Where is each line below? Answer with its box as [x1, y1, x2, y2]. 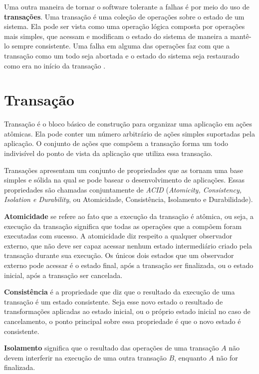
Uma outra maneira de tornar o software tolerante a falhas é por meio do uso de [4, 1, 250, 11]
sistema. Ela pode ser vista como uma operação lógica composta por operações [4, 21, 245, 31]
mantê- [230, 30, 252, 41]
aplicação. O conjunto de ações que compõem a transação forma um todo [4, 138, 228, 148]
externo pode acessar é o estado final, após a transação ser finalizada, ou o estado [4, 260, 254, 270]
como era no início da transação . [4, 60, 106, 70]
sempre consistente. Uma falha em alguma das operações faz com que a [11, 40, 230, 51]
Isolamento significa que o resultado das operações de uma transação [4, 342, 219, 353]
